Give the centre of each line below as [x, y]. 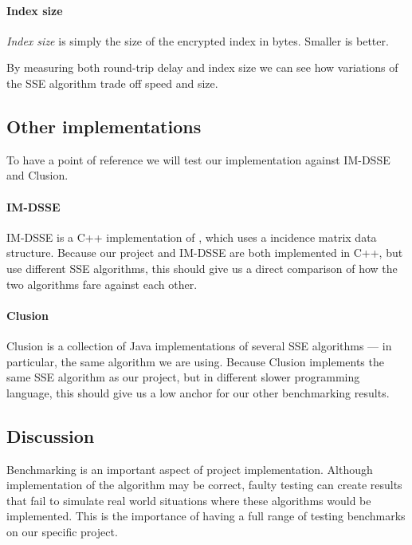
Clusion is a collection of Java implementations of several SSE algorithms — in [199, 345]
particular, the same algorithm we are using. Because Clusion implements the [195, 361]
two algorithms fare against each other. [102, 284]
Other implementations [104, 126]
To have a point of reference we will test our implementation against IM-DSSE [198, 159]
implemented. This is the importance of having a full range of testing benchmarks [206, 516]
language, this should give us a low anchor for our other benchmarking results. [198, 392]
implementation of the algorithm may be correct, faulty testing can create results [204, 485]
